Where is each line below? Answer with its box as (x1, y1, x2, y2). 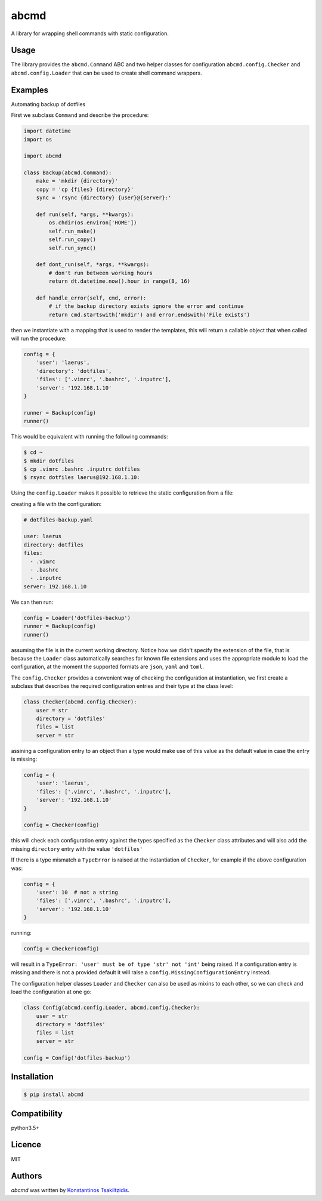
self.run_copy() (48, 236, 97, 243)
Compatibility (11, 1109, 63, 1119)
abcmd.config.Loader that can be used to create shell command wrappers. (11, 69, 202, 76)
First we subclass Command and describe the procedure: (11, 112, 149, 119)
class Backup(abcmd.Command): (23, 169, 112, 176)
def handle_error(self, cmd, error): (36, 294, 147, 301)
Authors (11, 1171, 42, 1181)
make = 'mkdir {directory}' (36, 178, 119, 184)
